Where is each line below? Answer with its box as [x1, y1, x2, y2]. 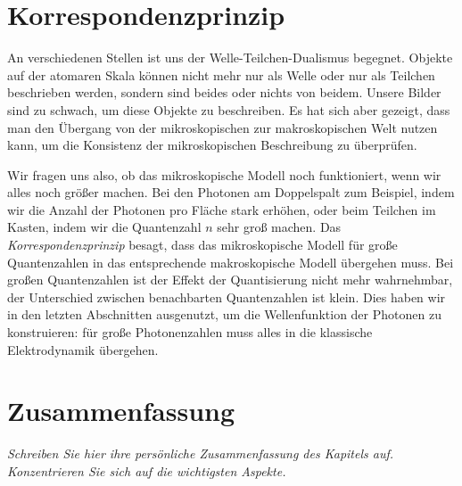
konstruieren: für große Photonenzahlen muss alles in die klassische [7, 323, 373, 342]
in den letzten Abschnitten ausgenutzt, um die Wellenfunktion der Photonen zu [7, 305, 441, 324]
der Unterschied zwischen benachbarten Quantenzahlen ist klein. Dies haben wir [7, 287, 446, 306]
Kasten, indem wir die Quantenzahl [7, 218, 202, 236]
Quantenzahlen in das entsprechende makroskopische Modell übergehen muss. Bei [7, 252, 454, 271]
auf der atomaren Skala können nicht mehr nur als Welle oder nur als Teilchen [7, 65, 435, 84]
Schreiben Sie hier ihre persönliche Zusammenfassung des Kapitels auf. [7, 444, 394, 463]
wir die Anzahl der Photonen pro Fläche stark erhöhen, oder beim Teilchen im [7, 200, 436, 218]
